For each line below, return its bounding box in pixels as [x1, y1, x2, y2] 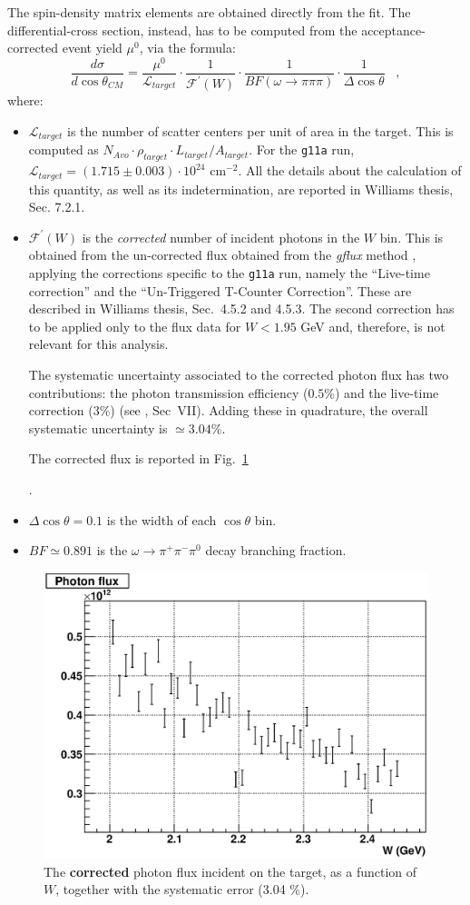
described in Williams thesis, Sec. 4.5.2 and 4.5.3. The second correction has [28, 299, 455, 318]
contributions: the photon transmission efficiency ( [28, 383, 308, 402]
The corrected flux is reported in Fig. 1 [28, 449, 249, 468]
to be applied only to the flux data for [28, 316, 241, 335]
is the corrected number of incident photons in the [82, 227, 360, 246]
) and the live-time [335, 383, 439, 402]
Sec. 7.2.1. [28, 197, 85, 216]
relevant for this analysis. [28, 334, 169, 353]
